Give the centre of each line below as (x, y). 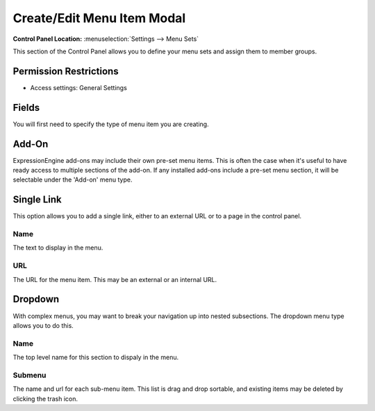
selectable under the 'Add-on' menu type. (73, 180)
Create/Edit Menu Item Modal (99, 18)
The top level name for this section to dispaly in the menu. (96, 358)
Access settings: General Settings (79, 87)
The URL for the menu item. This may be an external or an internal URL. (115, 279)
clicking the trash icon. (45, 399)
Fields (26, 107)
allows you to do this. (43, 325)
